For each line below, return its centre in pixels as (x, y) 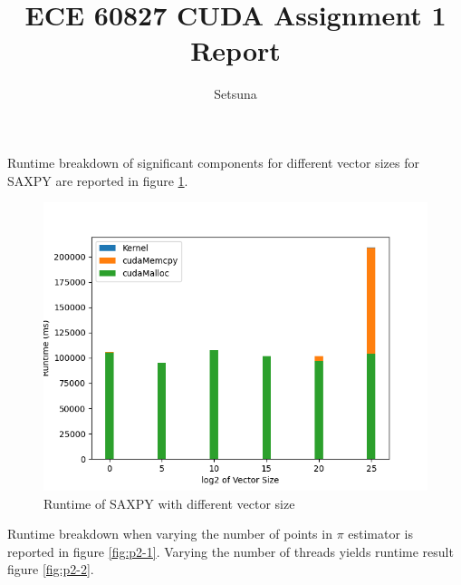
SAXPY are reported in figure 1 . (98, 180)
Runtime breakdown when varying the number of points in (170, 534)
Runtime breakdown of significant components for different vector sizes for (213, 162)
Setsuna (235, 94)
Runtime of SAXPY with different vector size (169, 503)
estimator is (381, 534)
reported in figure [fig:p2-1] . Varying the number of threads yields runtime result (230, 551)
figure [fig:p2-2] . (51, 569)
